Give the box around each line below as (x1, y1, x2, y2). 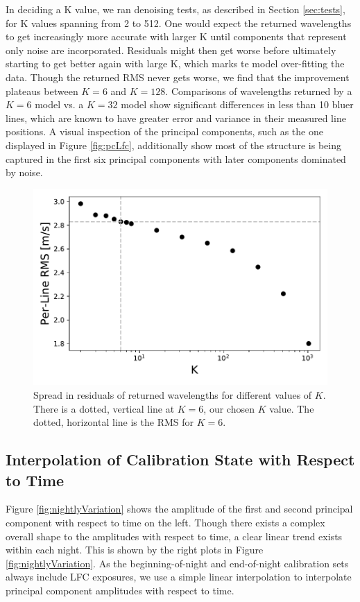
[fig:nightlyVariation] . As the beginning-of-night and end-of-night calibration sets (6, 556, 349, 570)
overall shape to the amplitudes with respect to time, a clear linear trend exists (6, 528, 343, 543)
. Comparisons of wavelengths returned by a (165, 83, 352, 98)
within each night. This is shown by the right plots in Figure (6, 542, 264, 557)
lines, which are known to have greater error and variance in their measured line (6, 110, 346, 125)
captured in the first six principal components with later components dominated (6, 151, 346, 166)
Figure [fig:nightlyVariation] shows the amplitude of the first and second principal (6, 501, 353, 516)
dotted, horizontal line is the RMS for (33, 415, 194, 429)
